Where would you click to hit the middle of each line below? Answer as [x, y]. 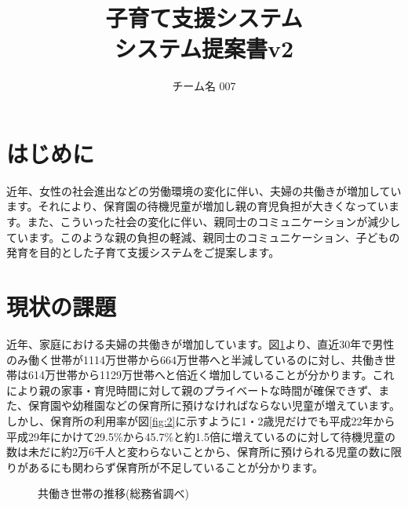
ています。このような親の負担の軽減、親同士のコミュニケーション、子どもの [203, 237]
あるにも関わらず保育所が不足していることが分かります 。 [175, 467]
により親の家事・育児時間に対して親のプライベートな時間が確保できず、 [193, 390]
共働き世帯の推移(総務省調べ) [113, 493]
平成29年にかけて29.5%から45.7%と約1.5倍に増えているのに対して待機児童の [201, 436]
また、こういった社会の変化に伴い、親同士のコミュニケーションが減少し [214, 222]
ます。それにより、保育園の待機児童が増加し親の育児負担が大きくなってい [198, 206]
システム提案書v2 [204, 48]
